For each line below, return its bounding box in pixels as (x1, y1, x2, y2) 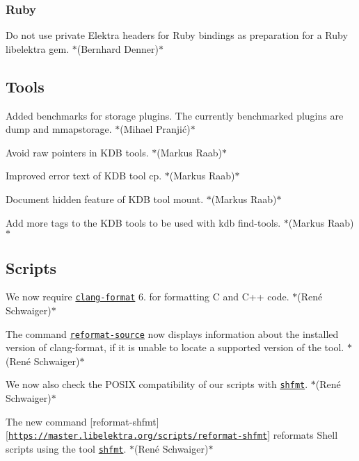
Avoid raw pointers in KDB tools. (6, 145, 149, 159)
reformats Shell (273, 428, 338, 442)
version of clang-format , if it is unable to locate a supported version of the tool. (6, 340, 344, 355)
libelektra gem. (6, 41, 70, 56)
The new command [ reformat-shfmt (6, 414, 157, 428)
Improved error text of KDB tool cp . (6, 168, 162, 183)
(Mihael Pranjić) (120, 122, 191, 136)
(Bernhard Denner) (77, 41, 159, 56)
